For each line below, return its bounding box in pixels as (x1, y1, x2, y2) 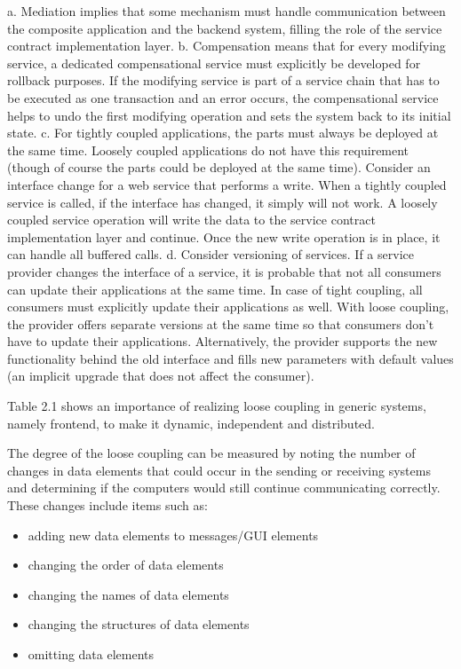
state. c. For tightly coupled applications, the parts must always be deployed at (7, 123, 439, 142)
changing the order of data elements (28, 555, 224, 574)
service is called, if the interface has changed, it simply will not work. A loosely (7, 193, 438, 211)
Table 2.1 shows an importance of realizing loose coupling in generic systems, (7, 397, 426, 415)
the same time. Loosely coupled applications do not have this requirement (7, 140, 409, 159)
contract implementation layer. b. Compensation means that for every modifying (7, 36, 446, 55)
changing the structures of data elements (28, 615, 250, 634)
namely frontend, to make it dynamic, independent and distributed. (7, 413, 375, 432)
